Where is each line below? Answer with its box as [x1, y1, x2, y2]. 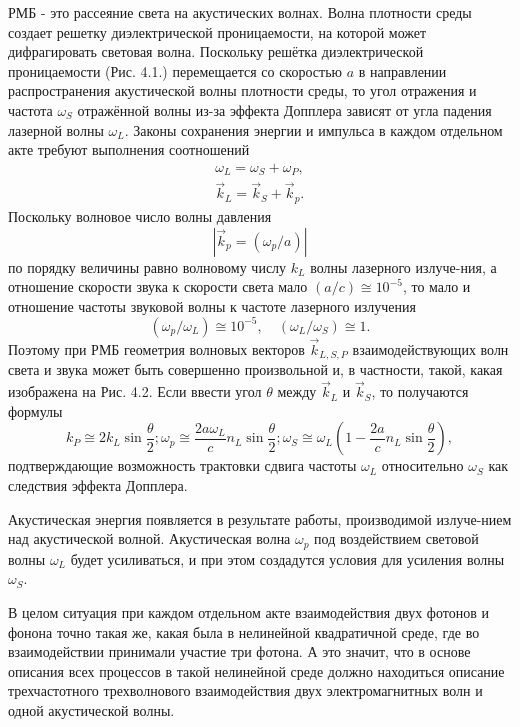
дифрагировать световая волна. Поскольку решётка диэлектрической [8, 41, 424, 62]
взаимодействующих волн [352, 339, 509, 360]
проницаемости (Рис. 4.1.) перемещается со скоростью [8, 60, 342, 81]
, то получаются [371, 381, 469, 402]
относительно [381, 455, 464, 476]
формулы [8, 400, 63, 421]
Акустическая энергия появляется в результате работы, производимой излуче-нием [8, 508, 512, 529]
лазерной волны [8, 119, 104, 140]
